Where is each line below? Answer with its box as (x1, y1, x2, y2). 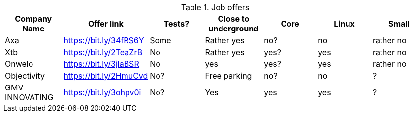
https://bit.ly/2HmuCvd (64, 71, 148, 81)
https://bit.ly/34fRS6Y (64, 35, 144, 45)
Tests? (163, 19, 190, 29)
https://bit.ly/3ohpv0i (64, 87, 141, 97)
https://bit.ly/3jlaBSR (64, 59, 139, 69)
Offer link (88, 19, 124, 29)
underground (208, 24, 259, 33)
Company (15, 14, 52, 24)
